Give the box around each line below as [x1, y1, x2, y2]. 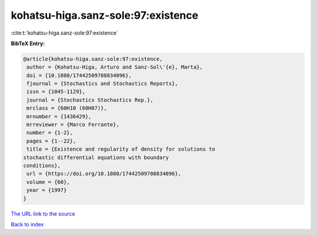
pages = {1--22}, [26, 138, 76, 144]
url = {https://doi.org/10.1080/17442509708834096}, [26, 171, 181, 177]
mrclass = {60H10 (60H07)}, [26, 105, 107, 111]
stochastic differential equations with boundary [23, 154, 169, 161]
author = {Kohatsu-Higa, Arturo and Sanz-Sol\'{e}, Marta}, [26, 64, 203, 70]
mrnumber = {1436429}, [26, 113, 92, 120]
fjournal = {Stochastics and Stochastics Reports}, [26, 80, 178, 87]
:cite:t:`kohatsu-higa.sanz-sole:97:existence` [11, 29, 119, 36]
